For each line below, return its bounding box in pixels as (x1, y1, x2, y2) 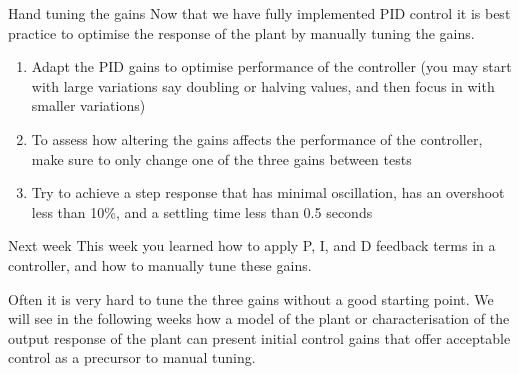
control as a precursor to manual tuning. (8, 347, 256, 368)
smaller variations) (31, 95, 146, 116)
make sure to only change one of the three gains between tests (31, 148, 412, 169)
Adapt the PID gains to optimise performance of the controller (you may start (31, 56, 512, 77)
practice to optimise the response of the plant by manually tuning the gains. (8, 22, 475, 43)
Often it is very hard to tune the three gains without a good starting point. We (8, 288, 494, 309)
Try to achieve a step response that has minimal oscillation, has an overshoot (31, 182, 505, 203)
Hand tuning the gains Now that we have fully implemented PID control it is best (8, 3, 511, 23)
